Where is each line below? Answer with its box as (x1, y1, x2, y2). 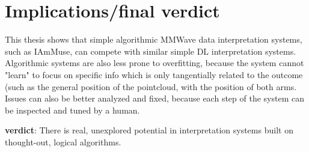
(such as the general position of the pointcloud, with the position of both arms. (5, 80, 297, 93)
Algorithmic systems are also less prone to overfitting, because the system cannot (5, 56, 304, 69)
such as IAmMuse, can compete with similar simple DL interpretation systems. (5, 44, 296, 57)
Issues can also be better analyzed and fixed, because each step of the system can (5, 92, 304, 105)
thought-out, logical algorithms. (5, 135, 121, 148)
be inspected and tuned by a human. (5, 103, 140, 116)
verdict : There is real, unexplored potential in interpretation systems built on (5, 124, 293, 136)
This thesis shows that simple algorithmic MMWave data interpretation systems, (5, 33, 302, 46)
